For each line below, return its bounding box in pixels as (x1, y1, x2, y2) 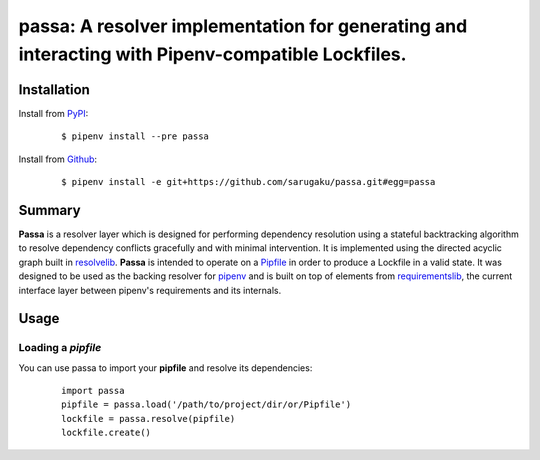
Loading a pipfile (18, 341, 102, 355)
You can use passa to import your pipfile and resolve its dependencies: (18, 361, 313, 374)
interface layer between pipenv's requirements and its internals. (18, 284, 282, 296)
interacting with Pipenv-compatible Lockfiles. (18, 43, 407, 65)
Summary (18, 201, 81, 219)
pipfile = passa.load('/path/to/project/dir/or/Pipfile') (61, 399, 352, 410)
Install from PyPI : (18, 107, 89, 119)
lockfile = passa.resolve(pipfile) (61, 413, 236, 424)
